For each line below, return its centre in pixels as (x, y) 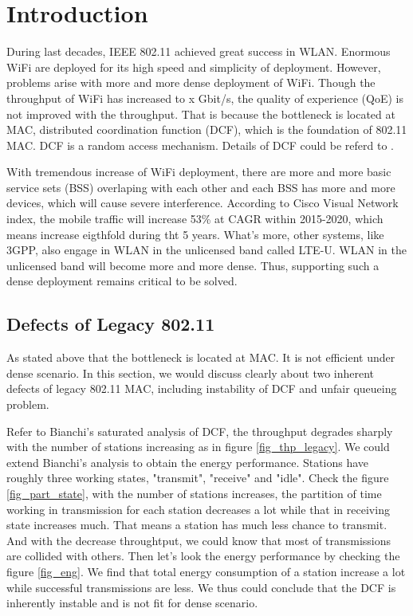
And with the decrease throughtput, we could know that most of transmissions (199, 540)
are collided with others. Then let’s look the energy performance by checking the (203, 556)
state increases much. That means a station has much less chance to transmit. (197, 525)
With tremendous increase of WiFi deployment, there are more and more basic (199, 172)
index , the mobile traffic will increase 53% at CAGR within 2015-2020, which (195, 219)
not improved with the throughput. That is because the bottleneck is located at (201, 114)
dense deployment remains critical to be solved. (122, 281)
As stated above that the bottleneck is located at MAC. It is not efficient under (201, 357)
